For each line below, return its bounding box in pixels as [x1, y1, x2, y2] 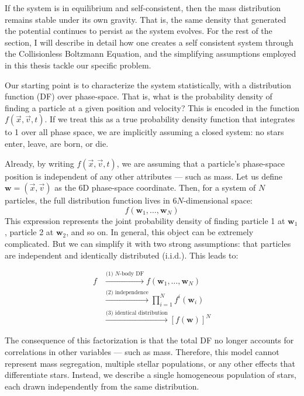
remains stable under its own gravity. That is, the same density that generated [5, 13, 286, 25]
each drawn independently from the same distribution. [5, 380, 199, 392]
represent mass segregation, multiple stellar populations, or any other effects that [5, 357, 295, 369]
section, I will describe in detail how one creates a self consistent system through [5, 36, 293, 48]
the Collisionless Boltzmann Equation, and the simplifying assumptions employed [5, 47, 296, 60]
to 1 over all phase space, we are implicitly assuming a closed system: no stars [5, 126, 284, 138]
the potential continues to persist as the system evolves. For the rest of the [5, 25, 272, 37]
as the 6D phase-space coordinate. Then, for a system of [54, 181, 256, 194]
